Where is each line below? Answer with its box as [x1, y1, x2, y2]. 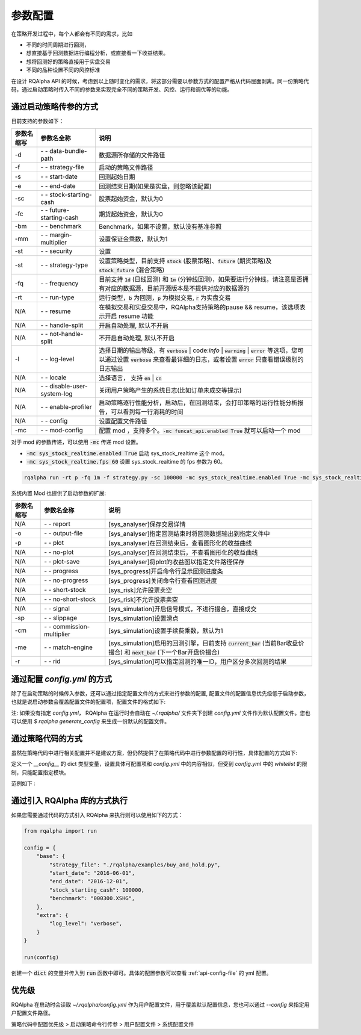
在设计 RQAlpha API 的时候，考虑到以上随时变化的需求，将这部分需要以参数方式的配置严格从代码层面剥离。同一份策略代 [11, 77, 309, 84]
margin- [49, 231, 72, 239]
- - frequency [40, 279, 79, 288]
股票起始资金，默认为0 [99, 194, 164, 203]
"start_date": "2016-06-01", [49, 869, 135, 876]
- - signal [44, 605, 70, 613]
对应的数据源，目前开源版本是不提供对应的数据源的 [105, 284, 250, 293]
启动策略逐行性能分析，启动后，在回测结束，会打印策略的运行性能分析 [99, 399, 298, 407]
